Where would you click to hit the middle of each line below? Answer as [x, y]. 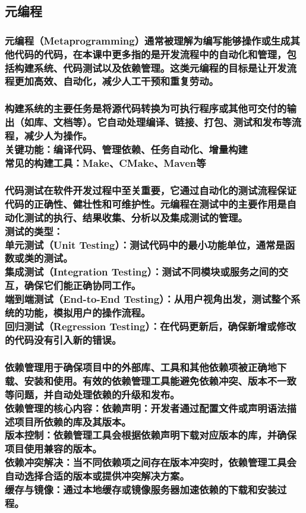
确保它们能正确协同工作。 [83, 285]
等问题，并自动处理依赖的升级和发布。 [92, 394]
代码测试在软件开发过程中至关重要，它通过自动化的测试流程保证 [151, 190]
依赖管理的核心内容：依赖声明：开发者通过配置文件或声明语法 [146, 408]
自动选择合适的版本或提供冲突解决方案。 [97, 476]
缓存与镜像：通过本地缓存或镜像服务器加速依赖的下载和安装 [141, 490]
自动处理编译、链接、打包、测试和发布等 [199, 122]
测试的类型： [34, 231]
